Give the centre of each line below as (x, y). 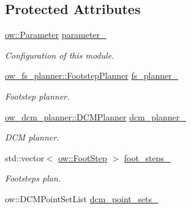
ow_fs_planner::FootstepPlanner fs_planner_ (92, 75)
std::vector (24, 157)
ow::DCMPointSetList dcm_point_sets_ (82, 198)
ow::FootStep (83, 157)
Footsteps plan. (33, 178)
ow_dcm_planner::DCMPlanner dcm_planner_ (95, 116)
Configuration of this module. (60, 55)
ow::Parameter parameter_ (56, 35)
